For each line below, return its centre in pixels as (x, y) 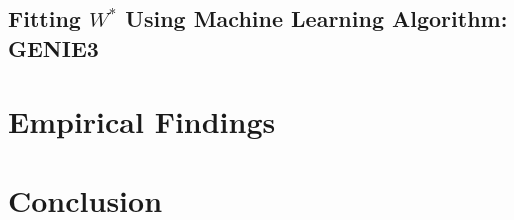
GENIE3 (53, 47)
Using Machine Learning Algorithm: (316, 18)
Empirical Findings (142, 121)
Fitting (44, 18)
